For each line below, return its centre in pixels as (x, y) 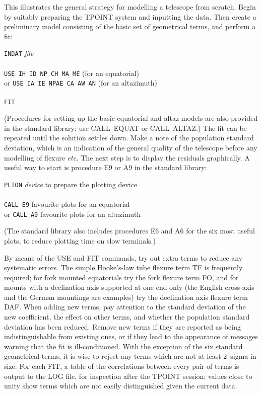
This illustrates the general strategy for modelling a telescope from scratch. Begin (130, 7)
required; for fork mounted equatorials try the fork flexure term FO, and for (121, 277)
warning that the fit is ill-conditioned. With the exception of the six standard (123, 346)
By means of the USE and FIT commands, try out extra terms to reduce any (123, 257)
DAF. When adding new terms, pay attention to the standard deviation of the (125, 307)
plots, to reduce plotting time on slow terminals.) (80, 240)
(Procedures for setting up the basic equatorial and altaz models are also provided (131, 118)
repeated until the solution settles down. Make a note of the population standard (129, 138)
